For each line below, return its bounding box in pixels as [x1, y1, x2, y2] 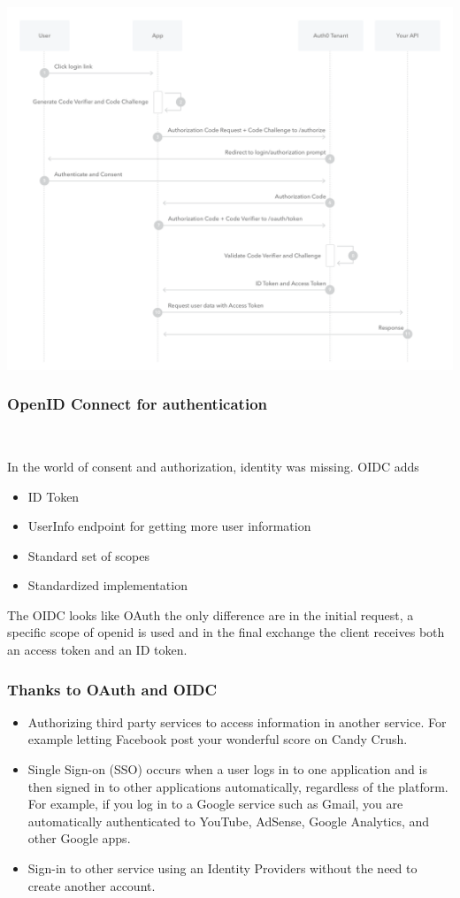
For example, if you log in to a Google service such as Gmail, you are [27, 794, 403, 813]
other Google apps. [27, 829, 131, 848]
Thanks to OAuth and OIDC [7, 678, 218, 700]
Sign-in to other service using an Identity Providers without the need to [27, 859, 418, 878]
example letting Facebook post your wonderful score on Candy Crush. [27, 730, 408, 748]
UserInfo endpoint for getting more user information [27, 517, 311, 535]
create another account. [27, 876, 156, 894]
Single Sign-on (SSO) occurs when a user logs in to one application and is [27, 760, 427, 779]
